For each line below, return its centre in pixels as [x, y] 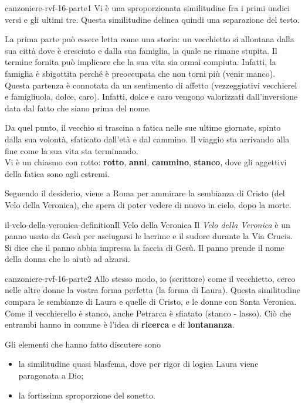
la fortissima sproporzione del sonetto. [87, 395]
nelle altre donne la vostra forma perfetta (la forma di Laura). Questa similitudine [152, 290]
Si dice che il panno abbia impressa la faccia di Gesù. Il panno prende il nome [145, 247]
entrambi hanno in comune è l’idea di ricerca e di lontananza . [120, 324]
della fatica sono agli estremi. [57, 173]
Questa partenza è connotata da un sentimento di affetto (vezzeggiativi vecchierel [151, 85]
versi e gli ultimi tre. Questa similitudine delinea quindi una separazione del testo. [152, 19]
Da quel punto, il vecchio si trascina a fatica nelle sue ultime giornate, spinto [143, 127]
